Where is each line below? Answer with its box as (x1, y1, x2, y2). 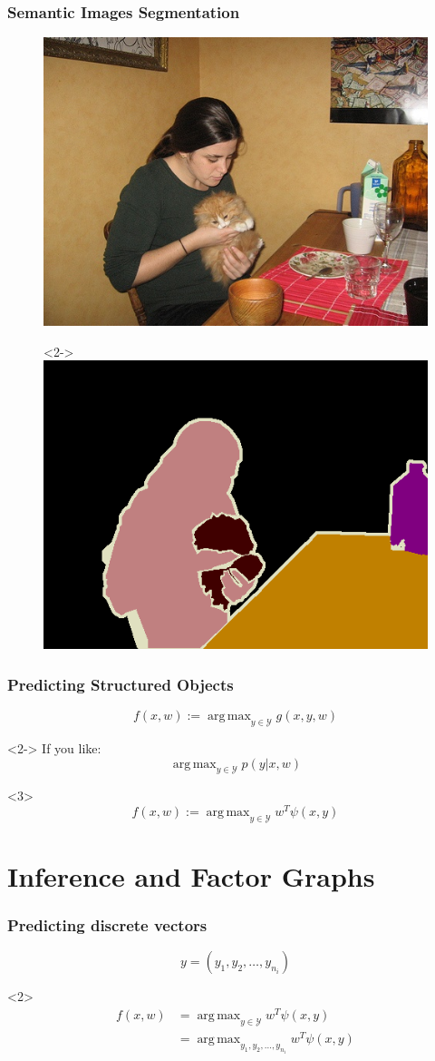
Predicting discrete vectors (7, 914, 208, 937)
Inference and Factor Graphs (7, 858, 375, 895)
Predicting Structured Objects (7, 673, 234, 695)
